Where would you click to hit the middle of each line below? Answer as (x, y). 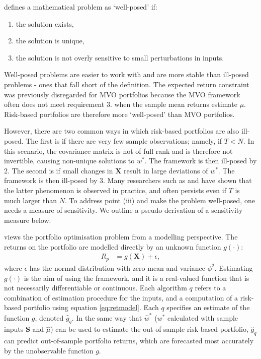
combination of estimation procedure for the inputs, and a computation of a (121, 297)
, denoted (49, 317)
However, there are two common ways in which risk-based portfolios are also (122, 131)
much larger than (31, 200)
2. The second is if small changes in (59, 170)
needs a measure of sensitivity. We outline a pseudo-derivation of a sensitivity (123, 210)
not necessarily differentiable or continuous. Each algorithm (96, 288)
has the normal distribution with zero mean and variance (117, 267)
